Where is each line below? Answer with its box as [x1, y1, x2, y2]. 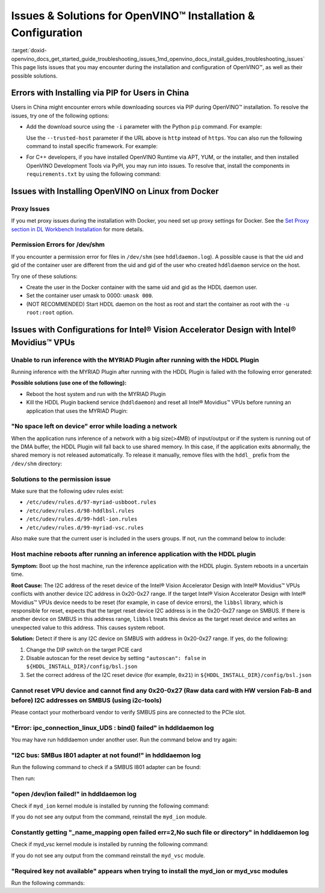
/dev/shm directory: [11, 460, 63, 467]
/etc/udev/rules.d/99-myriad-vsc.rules [26, 524, 144, 531]
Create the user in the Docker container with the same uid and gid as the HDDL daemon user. [26, 283, 258, 291]
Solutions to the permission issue [11, 475, 111, 483]
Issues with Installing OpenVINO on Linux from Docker [11, 186, 219, 196]
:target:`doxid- [11, 47, 48, 54]
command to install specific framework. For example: [26, 142, 158, 150]
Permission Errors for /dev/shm [11, 241, 105, 249]
